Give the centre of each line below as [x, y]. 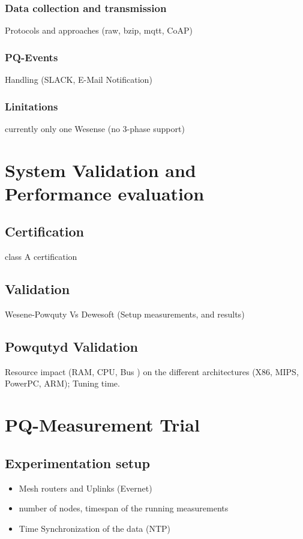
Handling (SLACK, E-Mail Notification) [79, 80]
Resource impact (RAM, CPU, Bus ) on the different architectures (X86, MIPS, [152, 371]
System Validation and [100, 170]
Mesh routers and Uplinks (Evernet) [85, 488]
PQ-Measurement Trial [102, 425]
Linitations [31, 106]
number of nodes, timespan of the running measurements [124, 508]
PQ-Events [31, 57]
